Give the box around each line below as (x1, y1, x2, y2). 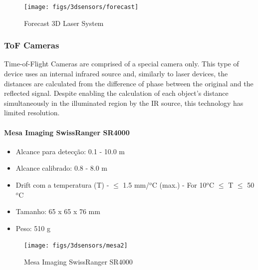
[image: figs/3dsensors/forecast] (24, 3, 139, 10)
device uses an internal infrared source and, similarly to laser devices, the (4, 68, 228, 79)
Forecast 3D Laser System (24, 17, 104, 28)
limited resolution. (4, 107, 60, 118)
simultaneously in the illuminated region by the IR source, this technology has (4, 97, 244, 108)
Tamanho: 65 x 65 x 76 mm (15, 206, 100, 217)
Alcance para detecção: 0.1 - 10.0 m (15, 146, 125, 156)
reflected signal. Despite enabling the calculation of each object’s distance (4, 88, 229, 98)
